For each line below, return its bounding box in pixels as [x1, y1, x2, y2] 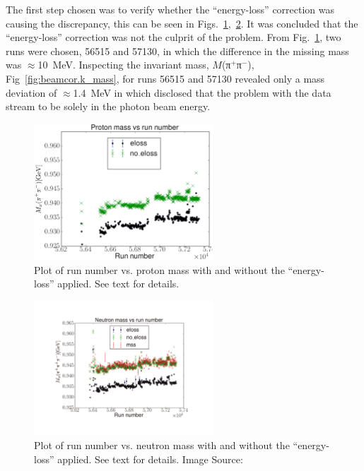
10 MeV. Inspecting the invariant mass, [37, 57, 209, 72]
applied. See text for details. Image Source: [57, 451, 243, 466]
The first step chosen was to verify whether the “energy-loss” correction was [6, 2, 335, 16]
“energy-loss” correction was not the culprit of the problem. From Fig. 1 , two [6, 30, 341, 44]
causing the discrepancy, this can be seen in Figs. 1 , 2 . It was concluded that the [6, 16, 358, 30]
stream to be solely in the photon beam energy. [6, 99, 211, 114]
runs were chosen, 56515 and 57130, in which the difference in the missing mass [6, 43, 349, 58]
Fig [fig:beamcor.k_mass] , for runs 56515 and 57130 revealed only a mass [6, 71, 325, 85]
